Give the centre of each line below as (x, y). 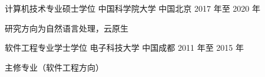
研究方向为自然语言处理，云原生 (67, 28)
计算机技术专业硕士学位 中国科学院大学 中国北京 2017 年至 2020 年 (133, 8)
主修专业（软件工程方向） (54, 67)
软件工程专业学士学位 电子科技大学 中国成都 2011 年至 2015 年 (125, 48)
